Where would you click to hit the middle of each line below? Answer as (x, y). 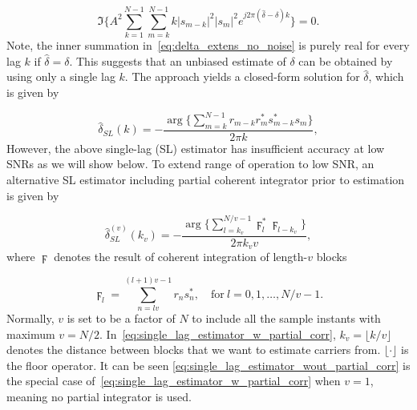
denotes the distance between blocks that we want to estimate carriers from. (194, 350)
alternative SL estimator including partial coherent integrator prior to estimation (206, 180)
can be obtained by (346, 60)
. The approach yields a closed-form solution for (242, 76)
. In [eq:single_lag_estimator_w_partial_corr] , (218, 334)
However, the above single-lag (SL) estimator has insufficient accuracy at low (196, 148)
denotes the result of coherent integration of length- (181, 257)
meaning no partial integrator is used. (99, 397)
